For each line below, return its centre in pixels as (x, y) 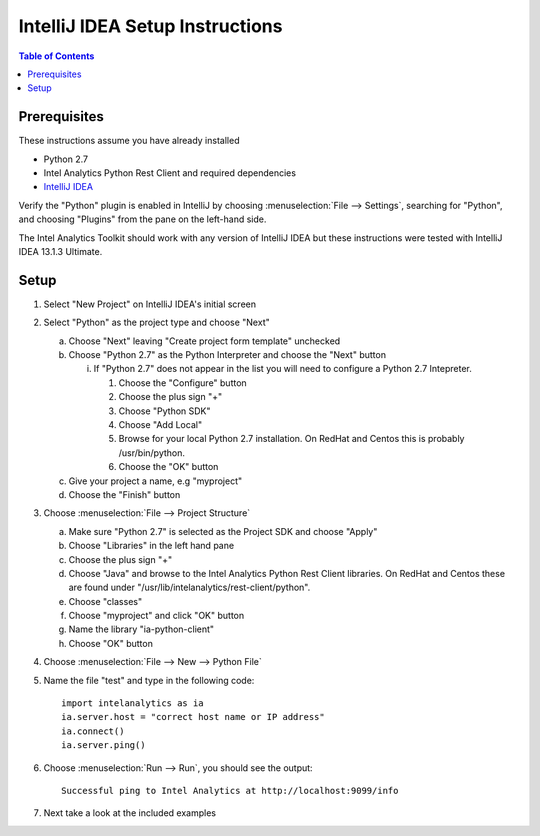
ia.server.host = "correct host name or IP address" (193, 717)
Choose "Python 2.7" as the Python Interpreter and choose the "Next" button (227, 355)
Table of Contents (56, 56)
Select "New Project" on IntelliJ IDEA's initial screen (150, 304)
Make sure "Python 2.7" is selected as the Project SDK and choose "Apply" (223, 531)
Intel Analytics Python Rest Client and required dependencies (170, 173)
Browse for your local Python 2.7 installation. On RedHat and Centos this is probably (291, 439)
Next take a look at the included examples (130, 813)
